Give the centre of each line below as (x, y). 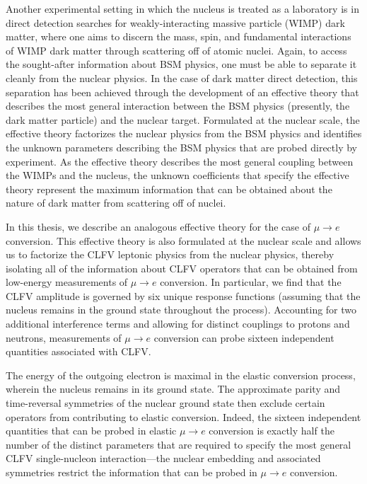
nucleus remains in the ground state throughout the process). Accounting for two (181, 310)
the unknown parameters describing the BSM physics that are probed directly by (181, 147)
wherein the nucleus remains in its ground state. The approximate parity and (173, 389)
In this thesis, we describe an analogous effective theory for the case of (158, 226)
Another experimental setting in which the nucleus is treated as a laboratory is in (182, 8)
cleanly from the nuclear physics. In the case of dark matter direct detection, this (182, 77)
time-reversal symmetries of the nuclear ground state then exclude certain (165, 403)
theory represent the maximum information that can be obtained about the (169, 189)
